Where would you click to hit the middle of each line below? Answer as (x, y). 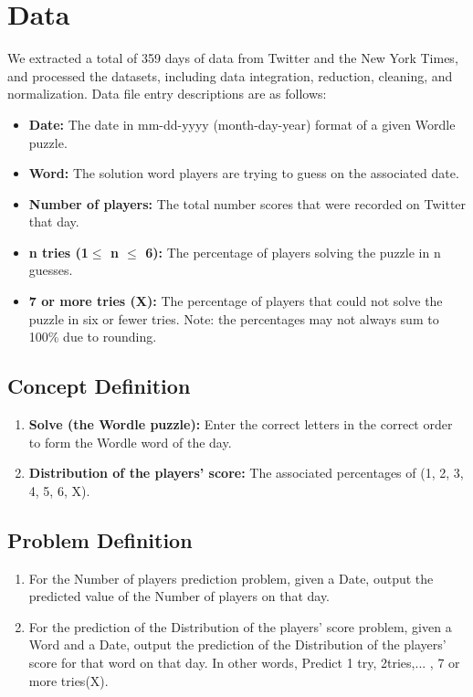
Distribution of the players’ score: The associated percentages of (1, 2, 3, (246, 473)
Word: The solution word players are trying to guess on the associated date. (244, 173)
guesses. (51, 270)
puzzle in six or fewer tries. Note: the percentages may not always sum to (234, 318)
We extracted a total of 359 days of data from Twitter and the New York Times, (233, 58)
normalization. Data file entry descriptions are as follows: (167, 94)
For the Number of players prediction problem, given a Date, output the (231, 578)
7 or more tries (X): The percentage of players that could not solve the (236, 301)
